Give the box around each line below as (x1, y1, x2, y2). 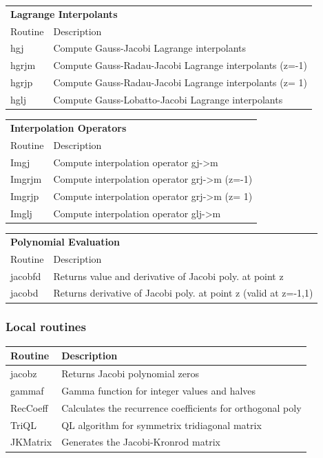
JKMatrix (10, 435, 52, 449)
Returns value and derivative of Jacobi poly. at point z (53, 268, 284, 283)
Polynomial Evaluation (10, 234, 121, 248)
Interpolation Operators (10, 120, 127, 135)
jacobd (10, 286, 39, 300)
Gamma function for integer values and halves (61, 383, 256, 397)
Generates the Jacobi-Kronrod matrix (61, 435, 220, 449)
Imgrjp (10, 189, 39, 203)
